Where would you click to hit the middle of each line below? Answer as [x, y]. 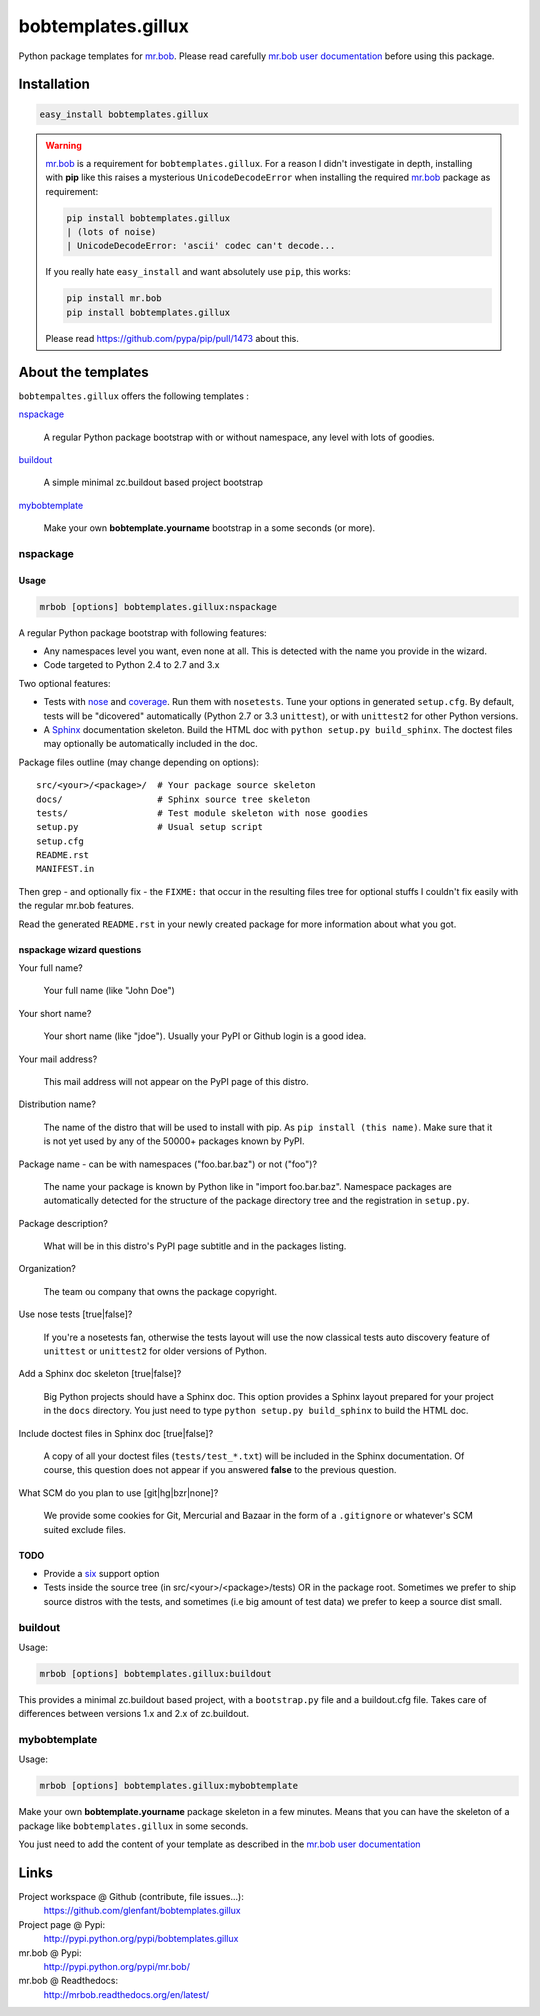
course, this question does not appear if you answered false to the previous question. [220, 1470]
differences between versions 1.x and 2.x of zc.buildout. [134, 1714]
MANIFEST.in [65, 869]
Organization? [47, 1269]
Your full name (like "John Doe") [109, 991]
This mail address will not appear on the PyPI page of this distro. [176, 1081]
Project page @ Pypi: [61, 1924]
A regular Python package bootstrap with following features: [142, 632]
